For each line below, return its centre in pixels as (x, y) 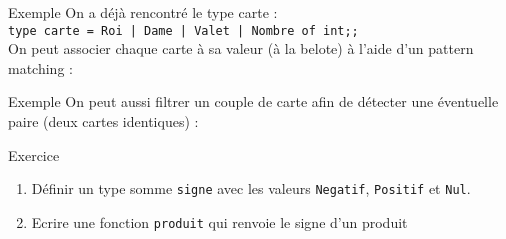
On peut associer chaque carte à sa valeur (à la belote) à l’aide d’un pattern (241, 48)
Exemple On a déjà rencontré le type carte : (143, 12)
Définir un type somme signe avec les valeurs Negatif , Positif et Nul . (251, 188)
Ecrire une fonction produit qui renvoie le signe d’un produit (219, 221)
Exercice (34, 154)
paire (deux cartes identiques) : (103, 121)
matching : (40, 67)
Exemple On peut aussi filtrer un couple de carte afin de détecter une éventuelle (253, 101)
